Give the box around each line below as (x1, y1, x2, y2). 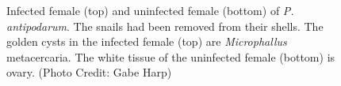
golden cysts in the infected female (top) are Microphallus (6, 33, 287, 50)
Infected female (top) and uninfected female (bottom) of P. (6, 2, 294, 18)
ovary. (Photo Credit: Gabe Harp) (6, 64, 172, 80)
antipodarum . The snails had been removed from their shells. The (6, 17, 324, 34)
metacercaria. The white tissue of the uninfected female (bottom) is (6, 48, 335, 65)
